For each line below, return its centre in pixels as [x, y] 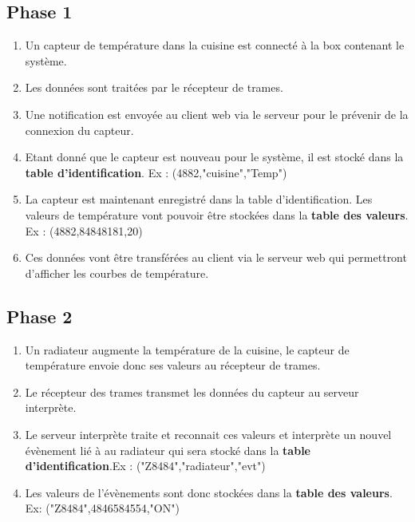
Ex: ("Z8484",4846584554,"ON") [102, 508]
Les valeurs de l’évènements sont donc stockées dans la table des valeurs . [209, 492]
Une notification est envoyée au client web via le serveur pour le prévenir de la [217, 114]
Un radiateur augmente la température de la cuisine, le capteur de [187, 349]
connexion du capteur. [79, 130]
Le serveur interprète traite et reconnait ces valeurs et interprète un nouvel [208, 434]
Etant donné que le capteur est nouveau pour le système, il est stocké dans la [214, 157]
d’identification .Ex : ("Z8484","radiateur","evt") [145, 466]
